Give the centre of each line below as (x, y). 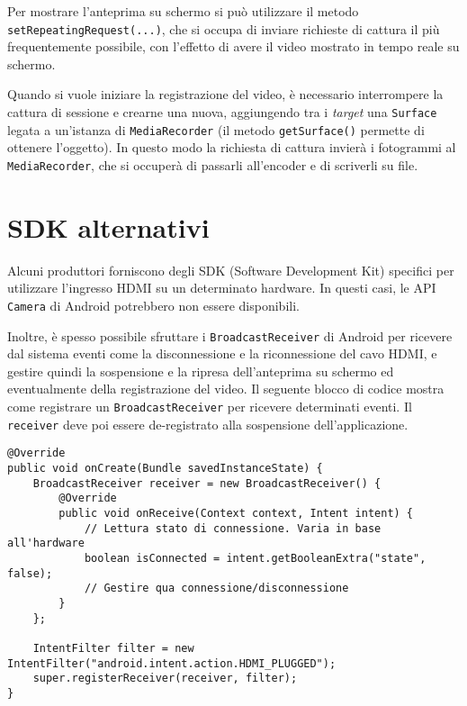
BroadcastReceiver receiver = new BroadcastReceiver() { (207, 483)
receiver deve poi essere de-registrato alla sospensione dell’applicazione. (208, 424)
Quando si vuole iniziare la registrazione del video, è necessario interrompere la (225, 94)
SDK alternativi (108, 226)
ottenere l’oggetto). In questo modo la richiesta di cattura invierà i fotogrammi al (232, 147)
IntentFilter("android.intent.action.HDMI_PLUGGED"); (172, 663)
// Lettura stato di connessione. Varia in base (233, 528)
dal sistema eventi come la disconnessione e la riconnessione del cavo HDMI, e (222, 353)
